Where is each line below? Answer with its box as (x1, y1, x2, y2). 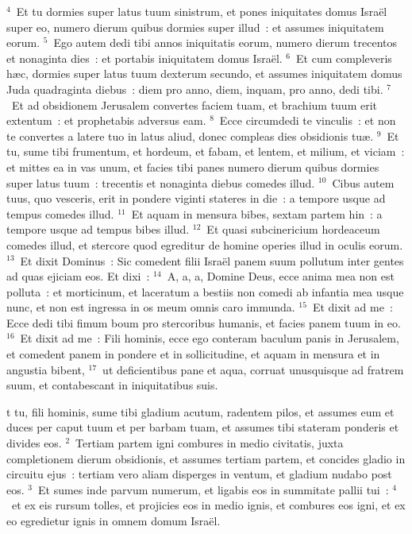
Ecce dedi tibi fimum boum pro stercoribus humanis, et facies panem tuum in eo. (6, 314, 401, 331)
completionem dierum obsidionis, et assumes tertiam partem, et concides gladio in (6, 450, 406, 466)
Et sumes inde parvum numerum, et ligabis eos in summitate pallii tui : (37, 481, 389, 497)
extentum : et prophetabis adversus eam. (6, 112, 206, 129)
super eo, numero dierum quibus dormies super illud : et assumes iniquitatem (6, 18, 384, 35)
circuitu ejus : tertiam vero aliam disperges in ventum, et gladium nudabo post (6, 466, 392, 482)
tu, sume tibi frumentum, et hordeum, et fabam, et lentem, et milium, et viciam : (6, 143, 405, 160)
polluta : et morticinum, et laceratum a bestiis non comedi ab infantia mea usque (6, 283, 404, 300)
